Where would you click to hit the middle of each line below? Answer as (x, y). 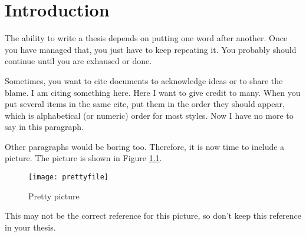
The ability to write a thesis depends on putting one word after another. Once (146, 38)
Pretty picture (54, 196)
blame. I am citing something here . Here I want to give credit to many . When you (153, 92)
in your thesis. (30, 227)
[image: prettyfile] (69, 177)
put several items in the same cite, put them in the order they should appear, (145, 104)
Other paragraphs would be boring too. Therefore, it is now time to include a (145, 146)
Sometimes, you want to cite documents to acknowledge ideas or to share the (144, 80)
